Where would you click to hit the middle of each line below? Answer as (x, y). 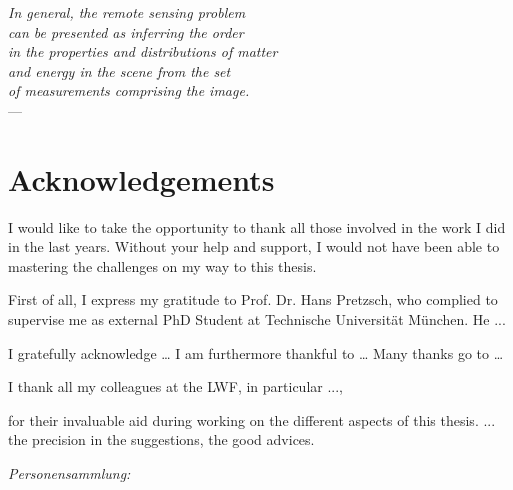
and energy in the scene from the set (119, 70)
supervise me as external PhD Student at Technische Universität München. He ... (257, 319)
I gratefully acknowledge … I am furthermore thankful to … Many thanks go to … (256, 352)
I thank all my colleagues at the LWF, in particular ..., (176, 386)
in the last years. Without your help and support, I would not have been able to (254, 246)
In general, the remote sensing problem (127, 12)
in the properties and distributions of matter (143, 51)
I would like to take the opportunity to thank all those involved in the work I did (257, 226)
